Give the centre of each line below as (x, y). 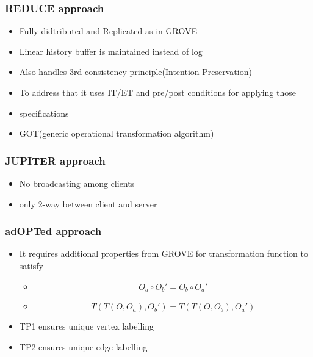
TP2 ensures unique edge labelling (83, 346)
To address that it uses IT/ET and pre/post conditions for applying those (157, 92)
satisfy (31, 265)
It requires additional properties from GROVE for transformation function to (164, 254)
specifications (44, 113)
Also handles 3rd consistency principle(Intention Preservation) (135, 72)
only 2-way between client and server (88, 204)
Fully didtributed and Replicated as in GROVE (108, 31)
